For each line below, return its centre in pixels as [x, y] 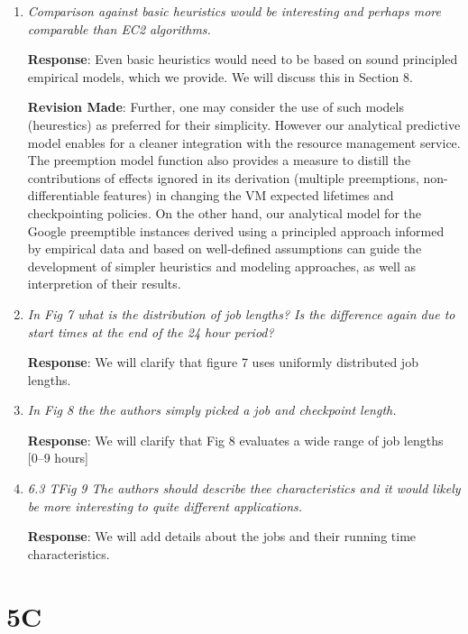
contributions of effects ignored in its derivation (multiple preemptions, [223, 177]
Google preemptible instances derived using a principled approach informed [236, 230]
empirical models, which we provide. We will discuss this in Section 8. [220, 76]
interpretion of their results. [104, 284]
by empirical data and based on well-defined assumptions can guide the [225, 248]
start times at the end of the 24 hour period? [151, 331]
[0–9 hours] [58, 458]
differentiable [64, 195]
